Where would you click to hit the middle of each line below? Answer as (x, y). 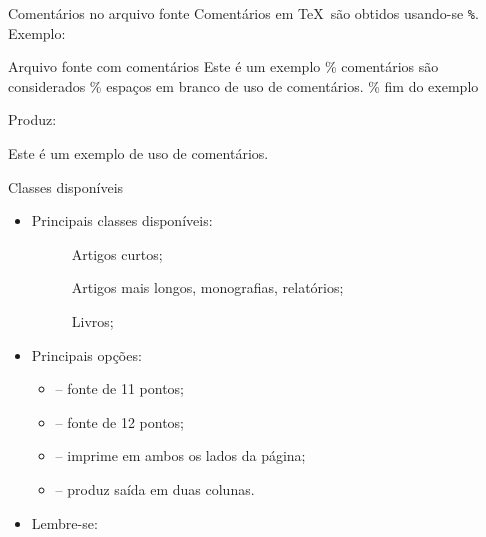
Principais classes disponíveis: (122, 220)
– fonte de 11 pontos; (120, 388)
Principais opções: (86, 354)
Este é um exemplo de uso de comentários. (138, 153)
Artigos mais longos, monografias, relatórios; (207, 287)
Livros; (92, 321)
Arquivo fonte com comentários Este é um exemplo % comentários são (223, 66)
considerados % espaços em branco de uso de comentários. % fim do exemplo (243, 85)
